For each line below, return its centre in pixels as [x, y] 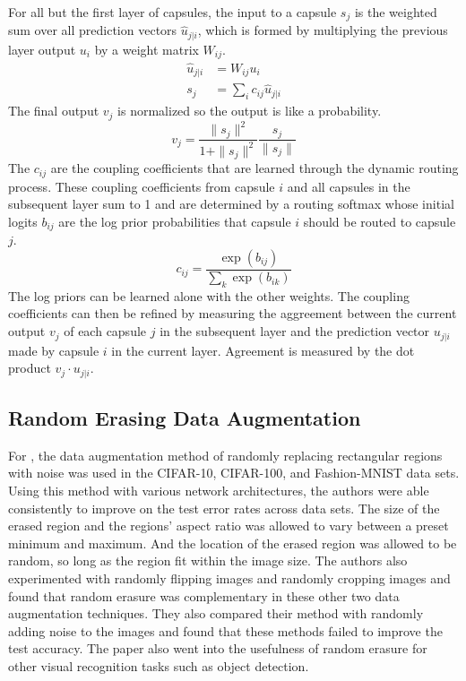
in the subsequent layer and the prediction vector [295, 331]
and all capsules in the [349, 186]
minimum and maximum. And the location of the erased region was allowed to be [233, 543]
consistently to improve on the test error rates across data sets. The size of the [224, 508]
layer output [42, 49]
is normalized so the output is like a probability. [250, 111]
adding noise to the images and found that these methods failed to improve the [225, 630]
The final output [54, 111]
